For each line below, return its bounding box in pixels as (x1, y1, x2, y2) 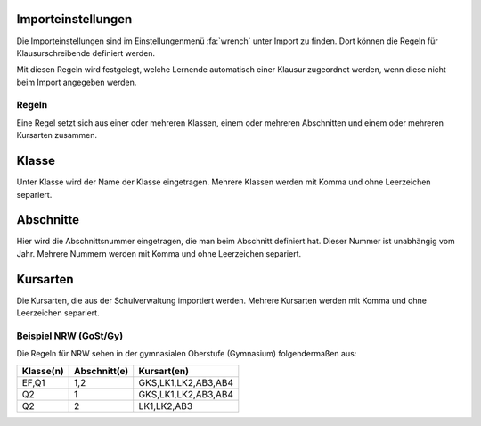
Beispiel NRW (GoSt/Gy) (16, 330, 124, 342)
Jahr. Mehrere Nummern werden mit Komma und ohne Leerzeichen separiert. (16, 248, 302, 258)
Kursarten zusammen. (16, 130, 98, 141)
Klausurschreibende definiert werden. (16, 47, 156, 58)
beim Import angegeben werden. (16, 77, 137, 87)
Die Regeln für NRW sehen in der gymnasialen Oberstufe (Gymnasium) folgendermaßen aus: (16, 348, 357, 359)
